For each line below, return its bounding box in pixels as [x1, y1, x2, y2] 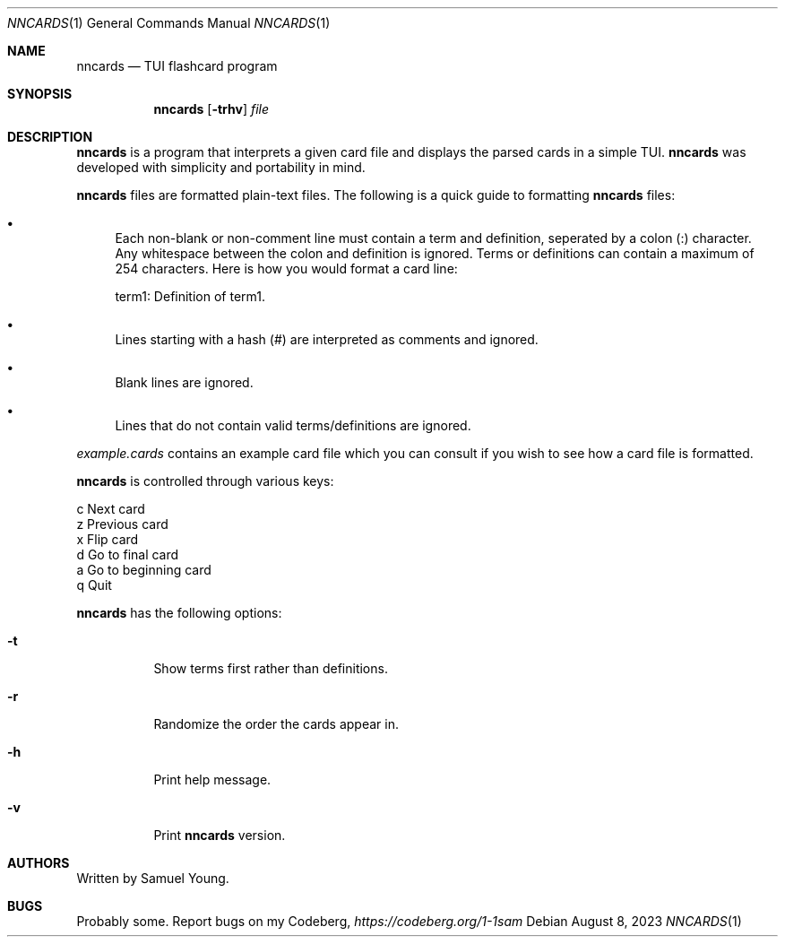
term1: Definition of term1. [115, 289, 265, 304]
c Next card [76, 501, 145, 516]
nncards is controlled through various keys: [76, 473, 334, 489]
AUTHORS [7, 855, 70, 870]
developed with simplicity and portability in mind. [76, 160, 366, 175]
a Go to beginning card [76, 562, 211, 577]
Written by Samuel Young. [76, 870, 229, 886]
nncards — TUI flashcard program [76, 58, 278, 74]
